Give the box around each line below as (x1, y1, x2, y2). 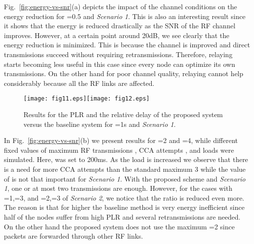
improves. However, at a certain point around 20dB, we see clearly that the (4, 30, 230, 40)
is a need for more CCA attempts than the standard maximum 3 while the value (4, 163, 246, 174)
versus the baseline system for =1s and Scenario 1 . (23, 119, 176, 129)
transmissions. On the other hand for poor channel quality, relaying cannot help (4, 68, 244, 79)
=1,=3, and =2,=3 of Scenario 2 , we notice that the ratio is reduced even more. (4, 192, 244, 203)
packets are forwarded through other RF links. (4, 231, 143, 241)
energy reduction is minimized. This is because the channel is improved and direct (4, 40, 250, 50)
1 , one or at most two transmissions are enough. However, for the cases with (4, 183, 232, 193)
